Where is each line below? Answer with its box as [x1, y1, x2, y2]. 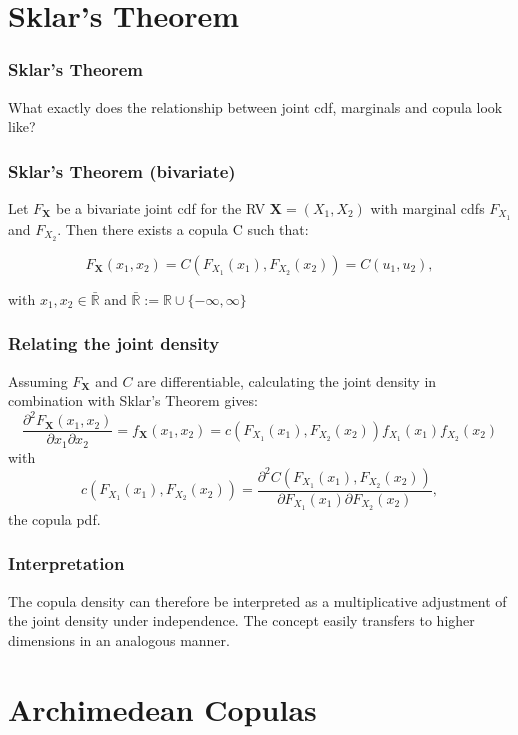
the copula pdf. [8, 508, 101, 529]
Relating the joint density [8, 331, 220, 356]
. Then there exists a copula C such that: [57, 218, 309, 239]
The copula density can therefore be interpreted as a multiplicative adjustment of [8, 590, 507, 611]
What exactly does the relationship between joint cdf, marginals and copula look [8, 96, 503, 117]
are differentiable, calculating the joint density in [137, 370, 437, 391]
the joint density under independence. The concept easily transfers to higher [8, 610, 475, 631]
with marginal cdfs [370, 198, 485, 218]
